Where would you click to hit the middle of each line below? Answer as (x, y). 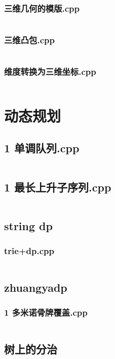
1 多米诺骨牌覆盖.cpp (46, 312)
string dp (28, 225)
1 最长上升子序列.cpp (58, 187)
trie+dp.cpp (29, 251)
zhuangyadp (36, 287)
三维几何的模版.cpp (42, 8)
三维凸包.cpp (29, 40)
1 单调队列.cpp (42, 148)
